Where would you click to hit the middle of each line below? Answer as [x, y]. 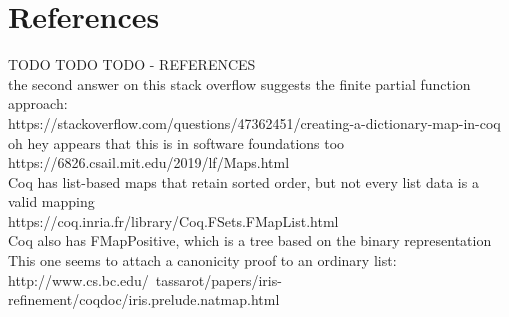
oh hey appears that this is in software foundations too [176, 142]
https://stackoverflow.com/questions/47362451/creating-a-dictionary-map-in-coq [254, 122]
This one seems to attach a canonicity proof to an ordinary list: [202, 260]
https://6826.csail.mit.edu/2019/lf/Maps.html [149, 162]
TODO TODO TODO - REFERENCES [132, 64]
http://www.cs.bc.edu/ [78, 279]
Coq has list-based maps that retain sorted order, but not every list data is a [243, 181]
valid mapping [51, 201]
